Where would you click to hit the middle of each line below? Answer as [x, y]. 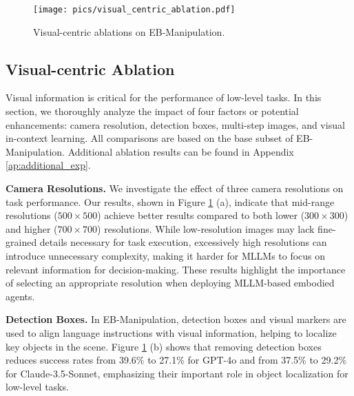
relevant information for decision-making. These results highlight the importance [176, 269]
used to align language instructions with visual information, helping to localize [171, 332]
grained [21, 242]
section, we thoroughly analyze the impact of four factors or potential [152, 111]
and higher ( [32, 228]
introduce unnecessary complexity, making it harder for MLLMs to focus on [166, 255]
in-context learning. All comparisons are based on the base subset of [149, 138]
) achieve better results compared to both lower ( [201, 215]
